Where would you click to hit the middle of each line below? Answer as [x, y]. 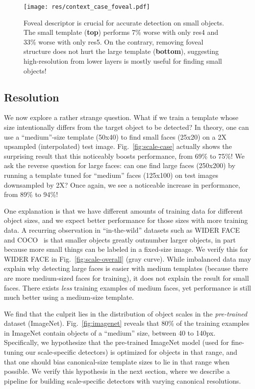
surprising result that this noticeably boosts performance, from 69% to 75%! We [124, 156]
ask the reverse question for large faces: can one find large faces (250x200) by [120, 165]
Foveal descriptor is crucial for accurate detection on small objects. [124, 22]
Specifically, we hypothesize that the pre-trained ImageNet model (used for [116, 342]
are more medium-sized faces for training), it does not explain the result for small [127, 278]
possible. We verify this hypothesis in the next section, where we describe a [117, 371]
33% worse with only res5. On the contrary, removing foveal [114, 41]
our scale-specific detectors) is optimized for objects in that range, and [131, 352]
